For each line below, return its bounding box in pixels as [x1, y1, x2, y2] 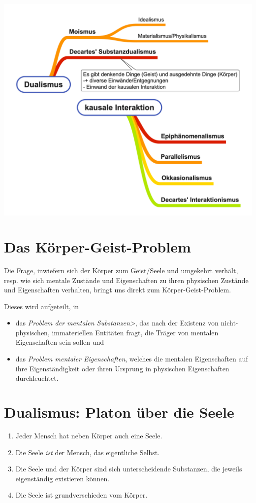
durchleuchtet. [15, 373, 59, 383]
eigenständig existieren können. [15, 473, 110, 483]
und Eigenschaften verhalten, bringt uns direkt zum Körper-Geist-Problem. [4, 285, 231, 295]
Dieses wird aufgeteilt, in [4, 301, 79, 311]
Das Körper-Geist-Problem [4, 236, 191, 256]
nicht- [221, 318, 238, 328]
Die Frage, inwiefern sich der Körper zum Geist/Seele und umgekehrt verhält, [4, 265, 238, 275]
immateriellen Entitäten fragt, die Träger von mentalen [52, 327, 219, 337]
